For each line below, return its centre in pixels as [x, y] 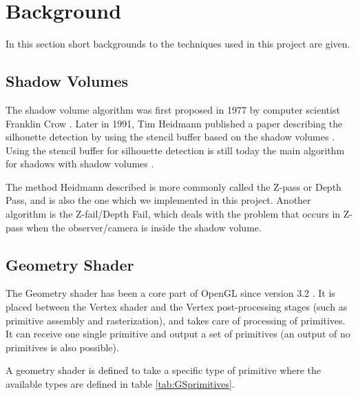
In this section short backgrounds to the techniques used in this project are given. [178, 44]
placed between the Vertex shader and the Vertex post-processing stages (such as [177, 307]
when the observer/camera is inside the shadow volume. [144, 227]
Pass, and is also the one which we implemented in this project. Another [158, 200]
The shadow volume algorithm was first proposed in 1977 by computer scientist [173, 109]
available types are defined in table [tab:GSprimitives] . [120, 384]
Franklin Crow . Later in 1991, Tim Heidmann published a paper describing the [174, 123]
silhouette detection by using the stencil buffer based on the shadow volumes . [170, 137]
